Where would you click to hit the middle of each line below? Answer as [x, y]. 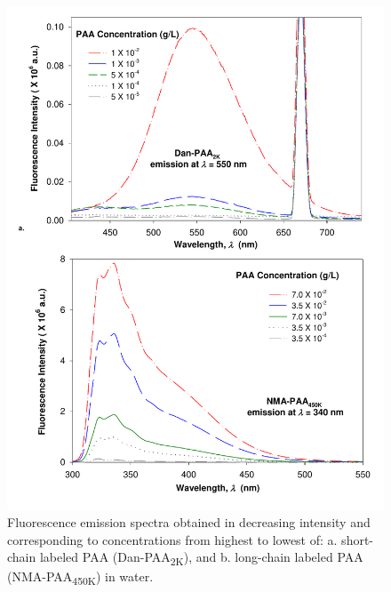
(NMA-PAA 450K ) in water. [80, 578]
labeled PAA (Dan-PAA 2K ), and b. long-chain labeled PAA [201, 558]
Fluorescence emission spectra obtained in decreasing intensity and [189, 521]
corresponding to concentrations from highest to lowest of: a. [172, 539]
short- [358, 539]
